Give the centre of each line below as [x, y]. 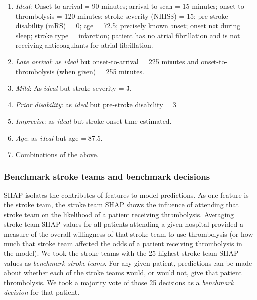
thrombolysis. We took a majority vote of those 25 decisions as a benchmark [119, 282]
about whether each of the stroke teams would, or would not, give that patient [123, 273]
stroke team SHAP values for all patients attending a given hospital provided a [124, 224]
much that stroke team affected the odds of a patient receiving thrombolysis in [123, 243]
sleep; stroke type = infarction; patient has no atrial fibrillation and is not [128, 35]
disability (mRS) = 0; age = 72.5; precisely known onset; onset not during [128, 25]
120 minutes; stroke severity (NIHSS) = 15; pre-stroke [146, 16]
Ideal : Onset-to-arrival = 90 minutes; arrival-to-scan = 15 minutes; [117, 6]
